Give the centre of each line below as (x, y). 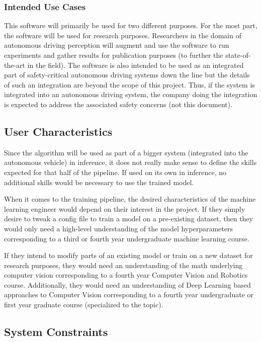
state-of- (238, 55)
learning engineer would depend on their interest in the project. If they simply (125, 208)
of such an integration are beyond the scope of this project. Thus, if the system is (129, 84)
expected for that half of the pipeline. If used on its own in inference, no (115, 172)
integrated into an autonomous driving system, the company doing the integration (131, 94)
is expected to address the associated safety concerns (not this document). (118, 104)
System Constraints (56, 332)
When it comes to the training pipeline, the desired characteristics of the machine (130, 199)
